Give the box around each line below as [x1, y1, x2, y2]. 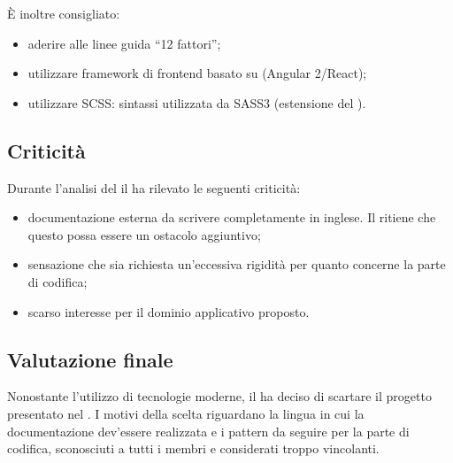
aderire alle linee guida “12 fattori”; [27, 34, 221, 52]
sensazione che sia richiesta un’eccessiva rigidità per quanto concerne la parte [27, 255, 446, 274]
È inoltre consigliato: [7, 4, 120, 22]
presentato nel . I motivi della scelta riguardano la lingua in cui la [7, 404, 365, 422]
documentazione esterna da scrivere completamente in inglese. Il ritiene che [27, 208, 436, 227]
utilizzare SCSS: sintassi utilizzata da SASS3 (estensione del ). [27, 93, 366, 112]
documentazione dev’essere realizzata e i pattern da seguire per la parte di [7, 421, 410, 440]
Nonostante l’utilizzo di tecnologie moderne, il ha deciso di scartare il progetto [7, 387, 432, 405]
